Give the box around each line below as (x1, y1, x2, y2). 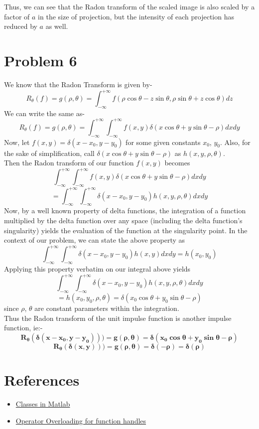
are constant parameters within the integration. (34, 303, 179, 313)
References (4, 370, 80, 390)
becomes (164, 157, 190, 168)
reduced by (4, 21, 37, 31)
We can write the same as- (4, 108, 85, 118)
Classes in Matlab (15, 398, 70, 409)
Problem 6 (4, 50, 77, 70)
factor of (4, 11, 30, 21)
